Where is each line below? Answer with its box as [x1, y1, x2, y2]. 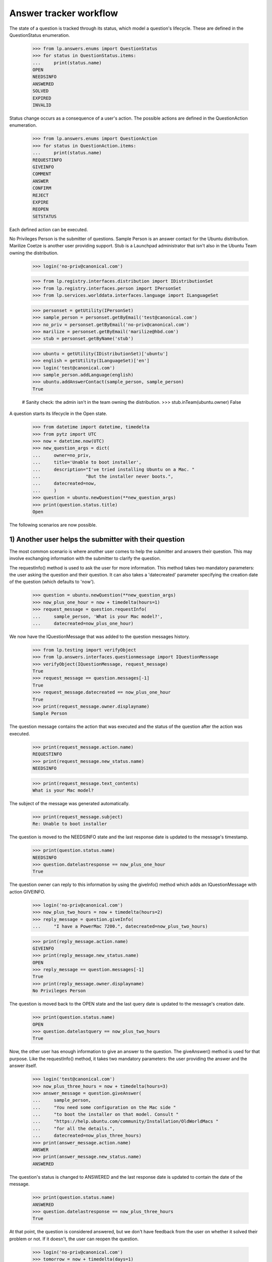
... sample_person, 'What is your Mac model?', [32, 613, 163, 619]
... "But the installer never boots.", [32, 474, 174, 479]
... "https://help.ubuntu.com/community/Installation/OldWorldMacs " [32, 1119, 219, 1124]
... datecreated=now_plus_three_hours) [32, 1133, 142, 1138]
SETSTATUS [32, 214, 57, 219]
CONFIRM [32, 185, 51, 191]
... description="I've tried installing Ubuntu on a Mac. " [32, 466, 195, 472]
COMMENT [32, 171, 51, 177]
